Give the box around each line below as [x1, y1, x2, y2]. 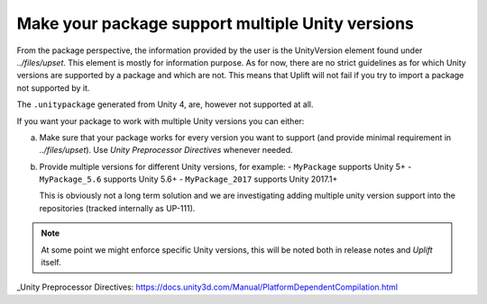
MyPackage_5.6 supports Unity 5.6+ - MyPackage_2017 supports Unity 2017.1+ [39, 174, 338, 184]
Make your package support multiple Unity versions [16, 13, 414, 33]
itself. [41, 257, 62, 268]
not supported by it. [16, 82, 90, 94]
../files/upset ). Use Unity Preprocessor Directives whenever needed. [39, 145, 293, 156]
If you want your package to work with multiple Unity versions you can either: [16, 115, 305, 126]
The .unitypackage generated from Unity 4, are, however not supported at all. [16, 99, 315, 110]
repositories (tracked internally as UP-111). [39, 202, 196, 213]
